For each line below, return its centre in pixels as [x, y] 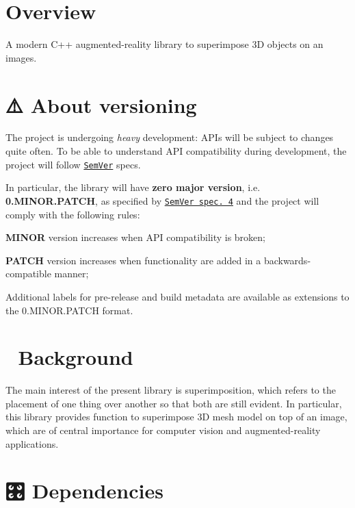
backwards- [287, 260]
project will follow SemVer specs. [73, 164]
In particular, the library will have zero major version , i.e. [133, 187]
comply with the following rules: [73, 214]
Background [76, 357]
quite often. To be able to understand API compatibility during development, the [176, 151]
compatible [28, 274]
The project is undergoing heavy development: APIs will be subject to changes [170, 137]
